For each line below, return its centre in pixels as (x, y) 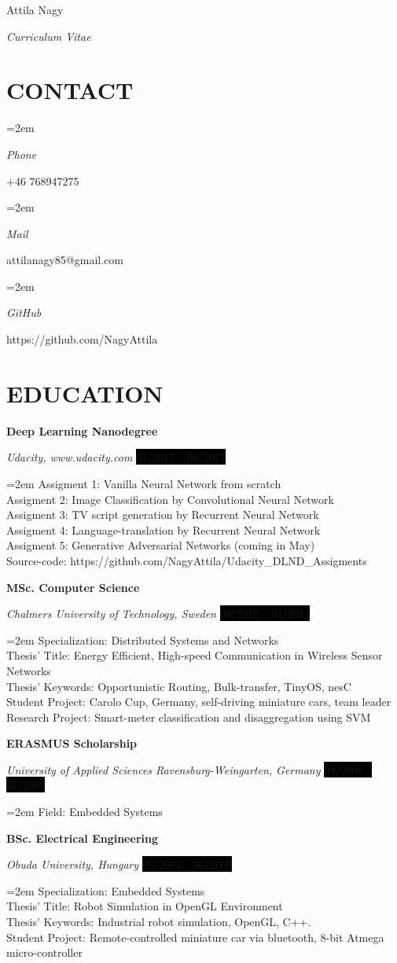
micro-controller (44, 952)
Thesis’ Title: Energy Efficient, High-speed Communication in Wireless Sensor (195, 655)
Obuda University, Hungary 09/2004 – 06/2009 (119, 864)
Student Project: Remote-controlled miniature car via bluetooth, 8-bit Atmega (195, 937)
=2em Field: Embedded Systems (85, 812)
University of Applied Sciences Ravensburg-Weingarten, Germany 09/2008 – (189, 769)
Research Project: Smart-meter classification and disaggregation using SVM (189, 717)
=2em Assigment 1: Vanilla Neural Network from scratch (144, 483)
